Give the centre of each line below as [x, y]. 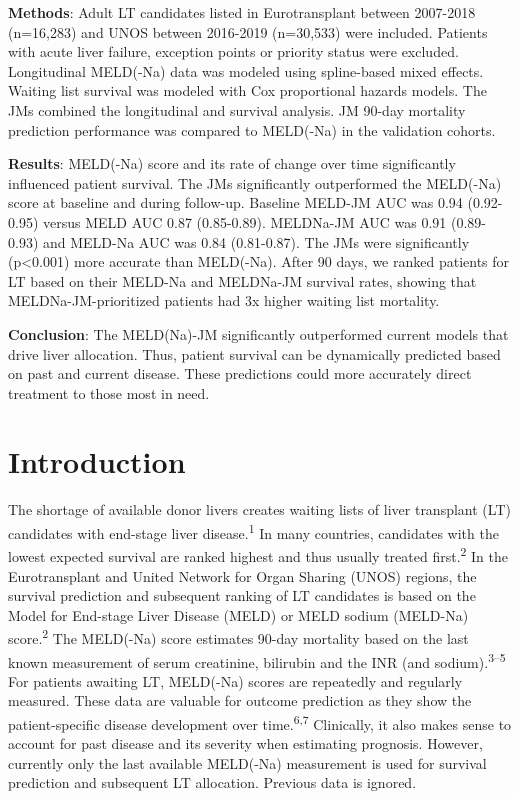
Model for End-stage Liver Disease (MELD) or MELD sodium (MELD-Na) [238, 614]
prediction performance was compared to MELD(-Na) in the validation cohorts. [252, 129]
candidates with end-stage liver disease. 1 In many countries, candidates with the [253, 531]
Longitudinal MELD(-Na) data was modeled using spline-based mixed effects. [246, 70]
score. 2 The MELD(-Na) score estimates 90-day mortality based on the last [238, 636]
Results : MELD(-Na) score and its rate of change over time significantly [232, 163]
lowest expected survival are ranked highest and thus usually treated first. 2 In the [258, 554]
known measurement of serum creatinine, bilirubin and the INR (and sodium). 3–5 [257, 660]
